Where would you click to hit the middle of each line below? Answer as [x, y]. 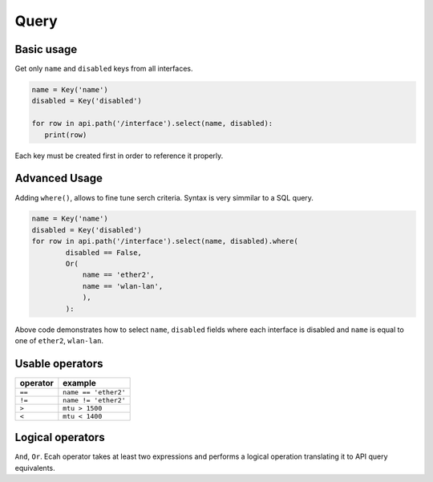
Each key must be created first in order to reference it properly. [119, 156]
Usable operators [59, 364]
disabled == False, [103, 252]
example [79, 383]
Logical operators [60, 437]
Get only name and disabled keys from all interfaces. [104, 69]
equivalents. [35, 468]
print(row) [66, 135]
